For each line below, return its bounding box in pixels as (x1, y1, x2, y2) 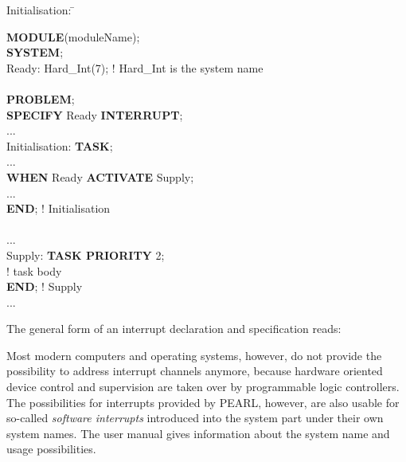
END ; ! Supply (6, 278, 83, 295)
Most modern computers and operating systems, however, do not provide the (6, 346, 382, 363)
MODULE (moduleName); (6, 28, 140, 45)
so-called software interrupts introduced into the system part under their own (6, 409, 384, 426)
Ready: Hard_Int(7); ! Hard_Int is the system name (6, 59, 264, 76)
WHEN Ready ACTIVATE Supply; (6, 168, 194, 185)
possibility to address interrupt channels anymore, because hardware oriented (6, 362, 383, 379)
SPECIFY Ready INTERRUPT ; (6, 106, 183, 123)
